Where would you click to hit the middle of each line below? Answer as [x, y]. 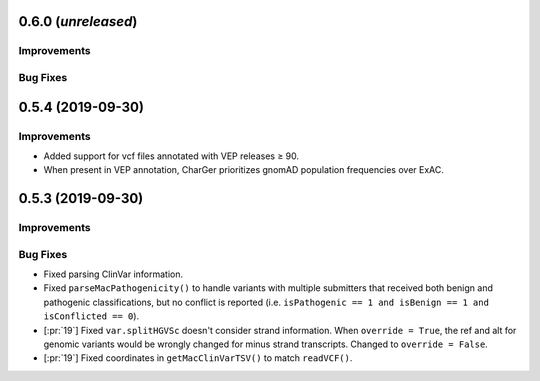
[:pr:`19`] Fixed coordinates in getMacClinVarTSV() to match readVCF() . [198, 358]
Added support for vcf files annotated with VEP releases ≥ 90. [171, 156]
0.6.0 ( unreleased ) [78, 21]
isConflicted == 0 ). [91, 316]
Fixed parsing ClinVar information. [113, 274]
